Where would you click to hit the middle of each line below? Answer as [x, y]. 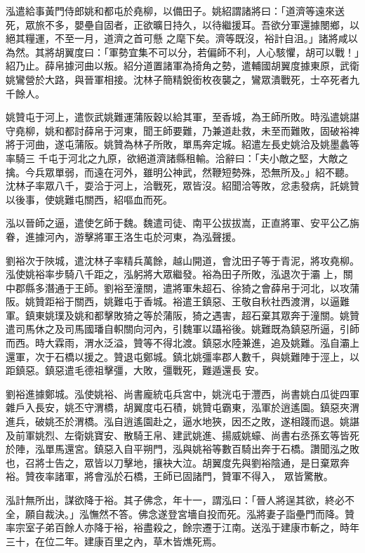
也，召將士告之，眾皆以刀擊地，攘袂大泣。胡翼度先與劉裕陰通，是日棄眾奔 [178, 462]
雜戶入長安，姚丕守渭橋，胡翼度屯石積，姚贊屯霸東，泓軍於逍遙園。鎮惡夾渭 [182, 407]
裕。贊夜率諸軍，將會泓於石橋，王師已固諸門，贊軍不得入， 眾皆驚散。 [170, 476]
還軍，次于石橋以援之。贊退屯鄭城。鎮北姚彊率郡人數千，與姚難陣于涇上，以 [182, 356]
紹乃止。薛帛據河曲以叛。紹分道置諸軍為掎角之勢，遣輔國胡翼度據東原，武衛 [182, 66]
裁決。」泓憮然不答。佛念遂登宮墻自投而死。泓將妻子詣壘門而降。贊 [199, 513]
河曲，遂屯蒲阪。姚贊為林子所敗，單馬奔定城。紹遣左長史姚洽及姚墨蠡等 [192, 144]
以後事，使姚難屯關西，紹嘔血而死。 [89, 199]
